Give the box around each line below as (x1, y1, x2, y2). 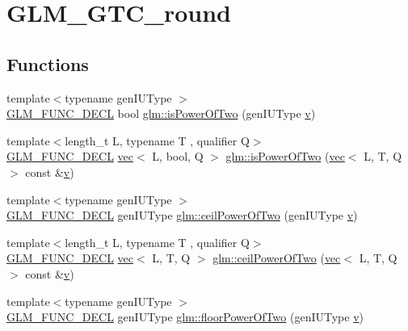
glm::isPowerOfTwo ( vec (225, 148, 345, 165)
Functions (6, 51, 89, 76)
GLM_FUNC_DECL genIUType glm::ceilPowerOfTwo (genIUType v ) (6, 207, 358, 224)
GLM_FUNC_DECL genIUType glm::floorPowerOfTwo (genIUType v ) (6, 308, 364, 325)
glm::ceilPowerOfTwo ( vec (212, 249, 341, 266)
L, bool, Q (152, 148, 204, 165)
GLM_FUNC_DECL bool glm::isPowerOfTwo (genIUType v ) (6, 105, 316, 122)
